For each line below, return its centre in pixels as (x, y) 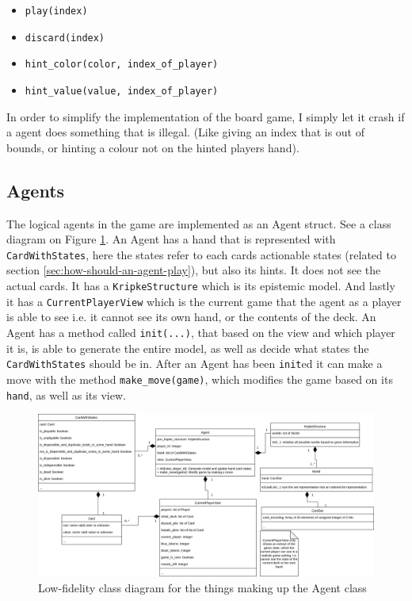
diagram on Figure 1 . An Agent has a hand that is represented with (171, 239)
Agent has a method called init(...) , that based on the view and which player (201, 332)
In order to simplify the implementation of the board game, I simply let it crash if (206, 116)
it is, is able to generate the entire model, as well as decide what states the (188, 348)
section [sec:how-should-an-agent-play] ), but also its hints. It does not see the (194, 270)
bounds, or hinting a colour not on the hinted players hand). (153, 147)
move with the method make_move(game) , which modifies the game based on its (200, 379)
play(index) (56, 11)
